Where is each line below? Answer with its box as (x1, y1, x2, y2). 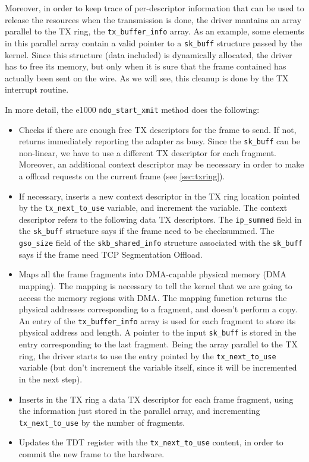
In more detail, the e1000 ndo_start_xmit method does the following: (5, 103, 260, 115)
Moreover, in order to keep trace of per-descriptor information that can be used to (5, 2, 304, 14)
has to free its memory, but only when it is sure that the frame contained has (5, 60, 286, 72)
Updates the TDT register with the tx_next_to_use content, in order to (18, 436, 283, 448)
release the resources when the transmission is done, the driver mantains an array (5, 13, 302, 26)
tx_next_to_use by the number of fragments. (18, 416, 185, 428)
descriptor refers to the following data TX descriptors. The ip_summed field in (18, 213, 302, 225)
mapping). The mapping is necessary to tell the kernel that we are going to (18, 279, 292, 292)
